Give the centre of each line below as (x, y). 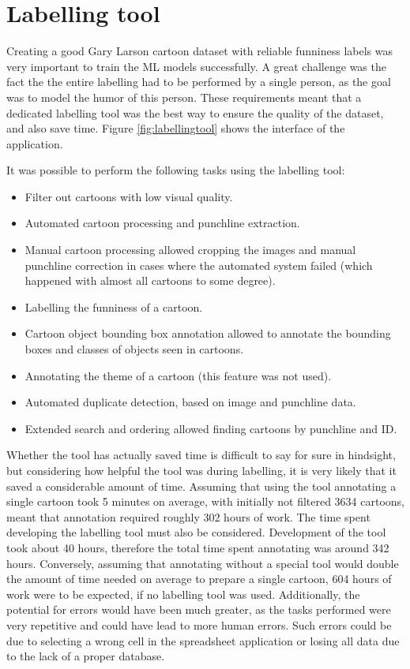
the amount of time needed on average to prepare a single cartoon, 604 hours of (199, 579)
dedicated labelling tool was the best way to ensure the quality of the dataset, (195, 112)
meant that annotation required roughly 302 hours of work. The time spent (188, 516)
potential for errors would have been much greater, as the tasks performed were (199, 609)
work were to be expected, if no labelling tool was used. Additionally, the (183, 594)
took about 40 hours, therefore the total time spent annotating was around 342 (198, 547)
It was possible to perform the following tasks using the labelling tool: (176, 170)
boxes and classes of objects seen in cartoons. (134, 349)
